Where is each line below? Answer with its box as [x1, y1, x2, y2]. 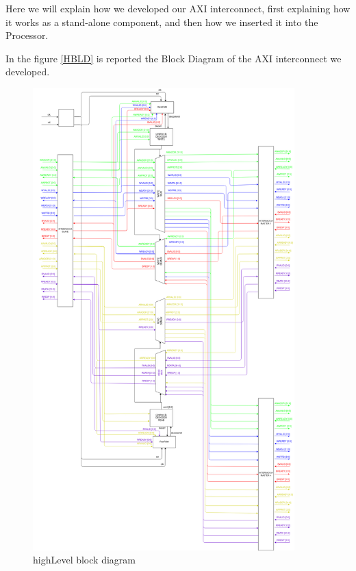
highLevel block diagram [33, 553, 136, 567]
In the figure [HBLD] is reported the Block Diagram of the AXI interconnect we [5, 51, 342, 65]
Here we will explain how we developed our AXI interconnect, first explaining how [5, 1, 351, 15]
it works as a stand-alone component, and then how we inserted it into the [5, 14, 318, 29]
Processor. [5, 28, 49, 42]
